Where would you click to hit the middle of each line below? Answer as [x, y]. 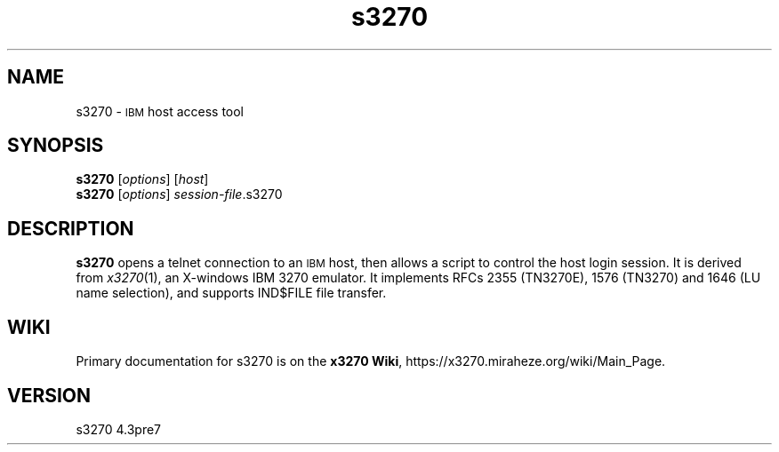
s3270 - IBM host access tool [160, 111]
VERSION [49, 395]
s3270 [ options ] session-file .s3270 [179, 194]
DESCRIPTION [71, 228]
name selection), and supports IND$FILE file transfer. [231, 293]
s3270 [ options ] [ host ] [142, 179]
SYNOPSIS [56, 146]
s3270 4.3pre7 [119, 429]
